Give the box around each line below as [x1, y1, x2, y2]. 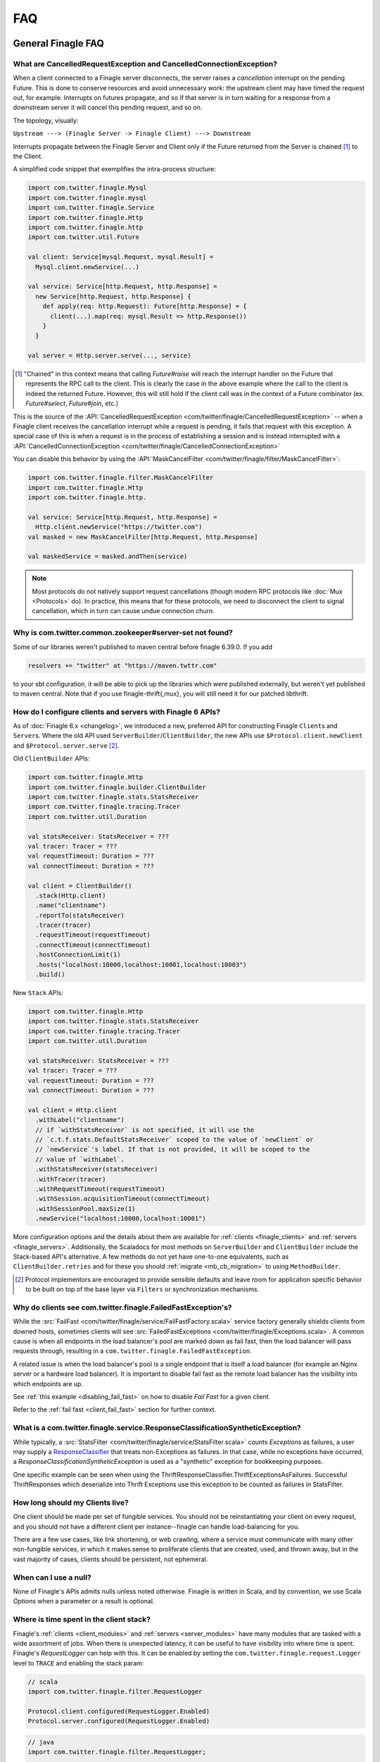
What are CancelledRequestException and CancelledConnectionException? [13, 58, 278, 68]
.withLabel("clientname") [35, 1116, 125, 1124]
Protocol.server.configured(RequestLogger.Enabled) [27, 1717, 210, 1725]
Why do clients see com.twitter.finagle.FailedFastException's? [13, 1302, 232, 1312]
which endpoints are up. [13, 1379, 84, 1388]
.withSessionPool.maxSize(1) [35, 1205, 137, 1212]
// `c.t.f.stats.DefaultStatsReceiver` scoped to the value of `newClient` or [35, 1135, 314, 1144]
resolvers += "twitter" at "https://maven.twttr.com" [27, 661, 217, 670]
